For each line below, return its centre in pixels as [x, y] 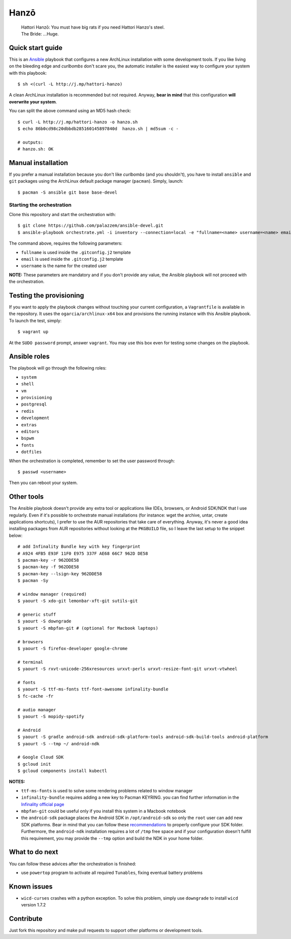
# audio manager [37, 710]
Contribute [26, 919]
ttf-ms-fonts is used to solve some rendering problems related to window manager [107, 790]
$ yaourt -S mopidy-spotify [51, 716]
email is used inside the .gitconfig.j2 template [72, 259]
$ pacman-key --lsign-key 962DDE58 [60, 574]
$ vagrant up [33, 332]
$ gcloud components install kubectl [63, 771]
